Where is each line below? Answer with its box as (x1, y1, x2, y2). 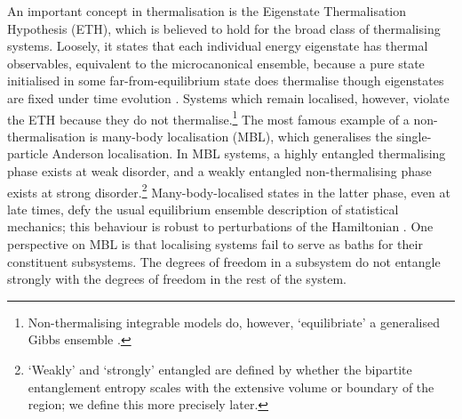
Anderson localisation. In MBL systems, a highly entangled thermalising (52, 144, 446, 163)
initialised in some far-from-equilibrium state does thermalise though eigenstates (7, 71, 444, 90)
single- (396, 126, 432, 145)
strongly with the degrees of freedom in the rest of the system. (7, 270, 347, 288)
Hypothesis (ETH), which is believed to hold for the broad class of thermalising (7, 19, 441, 37)
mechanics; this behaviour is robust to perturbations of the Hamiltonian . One (7, 217, 434, 236)
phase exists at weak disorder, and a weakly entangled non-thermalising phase (7, 162, 432, 180)
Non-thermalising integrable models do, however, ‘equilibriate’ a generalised (28, 312, 441, 331)
